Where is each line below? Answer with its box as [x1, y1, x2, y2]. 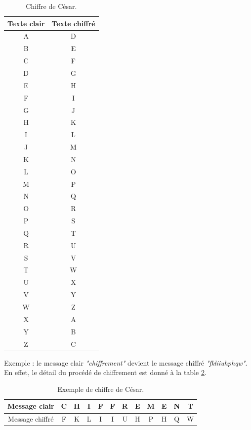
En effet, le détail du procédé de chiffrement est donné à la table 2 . [4, 367, 207, 377]
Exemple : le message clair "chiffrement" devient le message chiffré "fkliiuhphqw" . [4, 357, 248, 368]
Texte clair [7, 18, 45, 28]
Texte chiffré [51, 18, 95, 28]
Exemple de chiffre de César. [57, 383, 144, 394]
